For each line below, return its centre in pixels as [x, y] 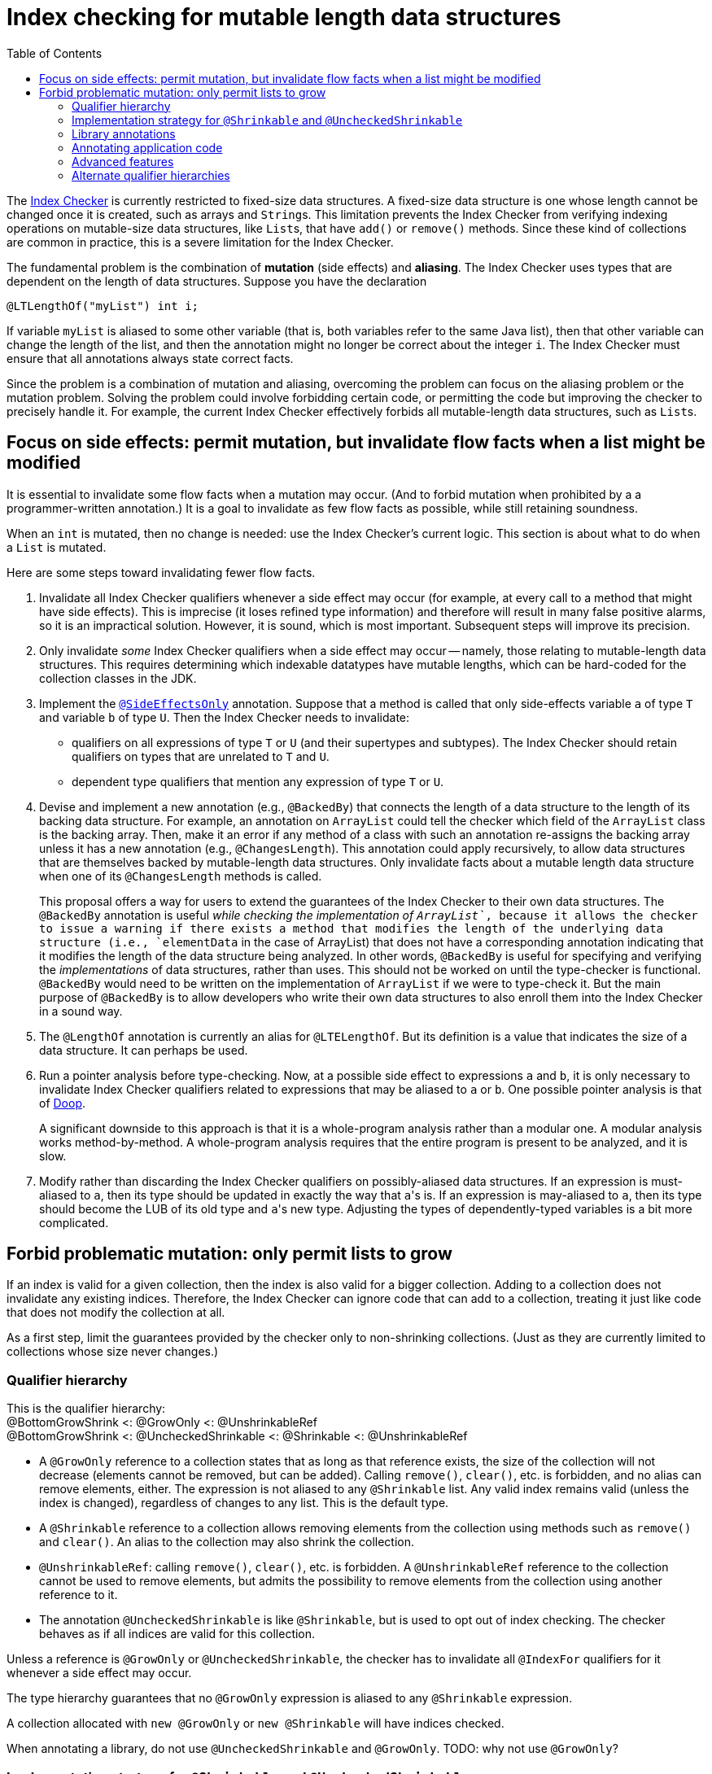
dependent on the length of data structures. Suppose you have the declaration [217, 281]
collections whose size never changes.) [113, 1352]
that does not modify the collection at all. [116, 1313]
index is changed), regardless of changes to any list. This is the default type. [244, 1503]
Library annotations [124, 133]
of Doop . [63, 1103]
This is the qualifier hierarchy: [86, 1409]
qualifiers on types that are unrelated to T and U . [201, 756]
